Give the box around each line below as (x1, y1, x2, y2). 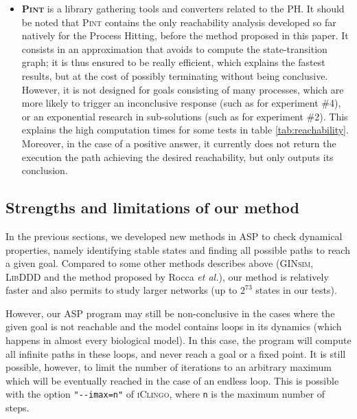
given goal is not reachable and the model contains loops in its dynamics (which (5, 319, 342, 334)
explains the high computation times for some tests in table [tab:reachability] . (21, 122, 349, 137)
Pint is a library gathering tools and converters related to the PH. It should (21, 1, 345, 15)
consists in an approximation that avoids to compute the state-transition (21, 41, 327, 56)
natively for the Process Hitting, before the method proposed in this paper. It (21, 28, 349, 43)
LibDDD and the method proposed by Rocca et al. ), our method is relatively (5, 269, 329, 283)
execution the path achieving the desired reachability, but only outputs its (21, 149, 334, 164)
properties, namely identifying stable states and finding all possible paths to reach (5, 242, 350, 257)
